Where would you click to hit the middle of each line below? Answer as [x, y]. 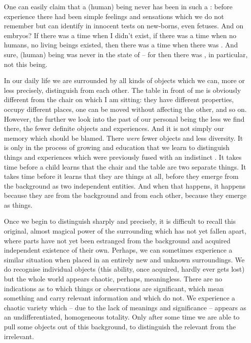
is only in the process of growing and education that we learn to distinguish [117, 147]
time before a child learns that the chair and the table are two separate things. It [125, 166]
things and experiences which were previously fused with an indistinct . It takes [123, 157]
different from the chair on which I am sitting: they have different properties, [119, 99]
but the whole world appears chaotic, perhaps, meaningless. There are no [113, 279]
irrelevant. [19, 336]
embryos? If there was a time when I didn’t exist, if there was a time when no [120, 35]
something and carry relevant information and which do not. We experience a [120, 298]
